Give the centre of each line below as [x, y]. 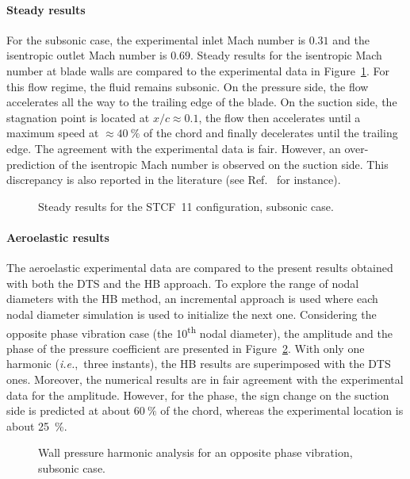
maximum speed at [53, 133]
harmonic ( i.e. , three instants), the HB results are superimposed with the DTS [199, 364]
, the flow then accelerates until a [280, 117]
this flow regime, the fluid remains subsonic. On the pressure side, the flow [188, 86]
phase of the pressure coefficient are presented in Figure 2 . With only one [186, 348]
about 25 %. [37, 425]
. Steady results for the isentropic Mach [286, 55]
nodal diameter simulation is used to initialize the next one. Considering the [192, 314]
